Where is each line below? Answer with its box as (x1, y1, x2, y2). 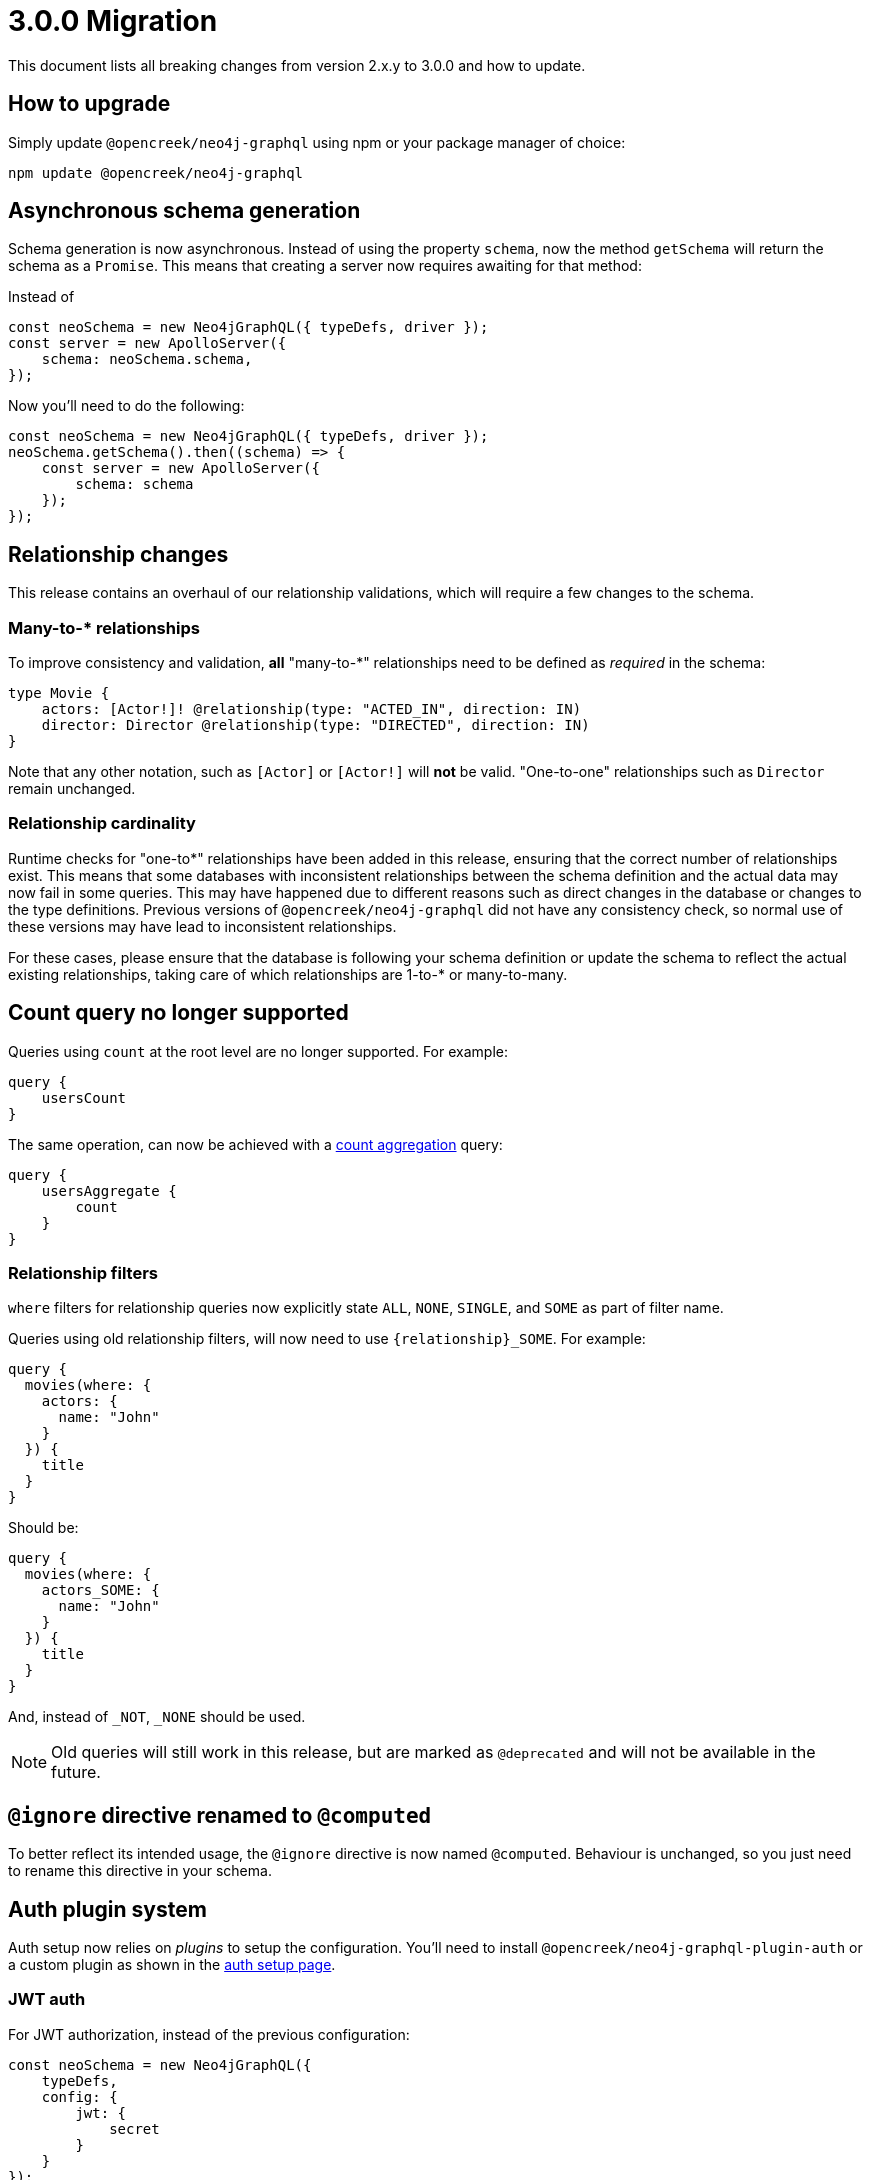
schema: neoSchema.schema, (41, 351, 253, 368)
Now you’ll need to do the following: (8, 397, 245, 415)
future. (51, 1762, 101, 1783)
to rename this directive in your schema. (8, 1862, 272, 1880)
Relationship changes (8, 541, 229, 567)
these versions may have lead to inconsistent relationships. (8, 917, 397, 935)
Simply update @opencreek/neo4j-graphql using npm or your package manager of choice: (8, 133, 626, 151)
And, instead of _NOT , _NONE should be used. (8, 1708, 306, 1726)
